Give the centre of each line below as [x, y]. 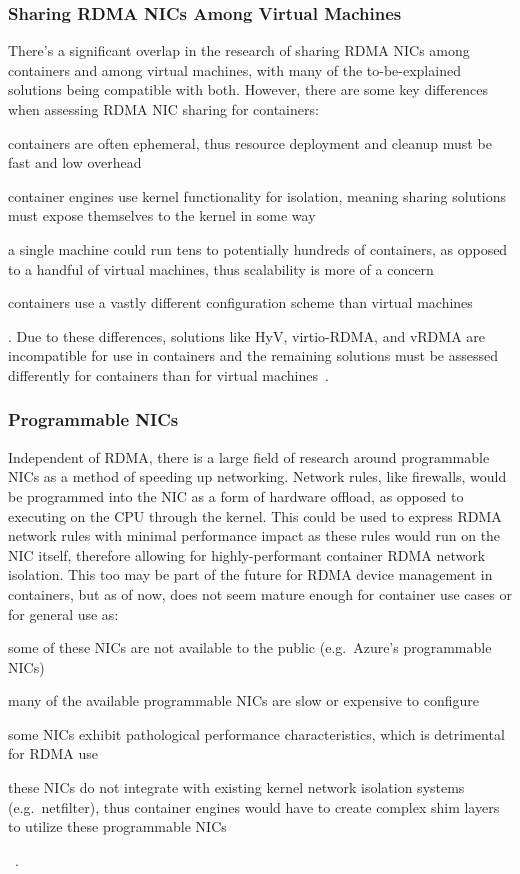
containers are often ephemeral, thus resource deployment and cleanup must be [250, 142]
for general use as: [63, 613]
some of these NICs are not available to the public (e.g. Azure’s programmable [250, 647]
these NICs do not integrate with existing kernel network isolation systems [236, 787]
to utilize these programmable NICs [117, 826]
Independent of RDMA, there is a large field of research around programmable [249, 456]
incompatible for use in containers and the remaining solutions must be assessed [253, 355]
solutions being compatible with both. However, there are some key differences [248, 89]
